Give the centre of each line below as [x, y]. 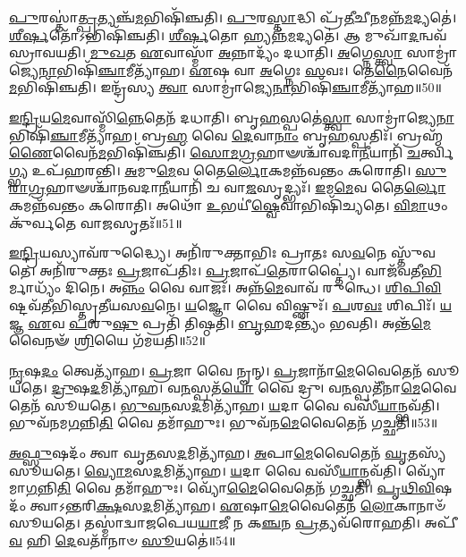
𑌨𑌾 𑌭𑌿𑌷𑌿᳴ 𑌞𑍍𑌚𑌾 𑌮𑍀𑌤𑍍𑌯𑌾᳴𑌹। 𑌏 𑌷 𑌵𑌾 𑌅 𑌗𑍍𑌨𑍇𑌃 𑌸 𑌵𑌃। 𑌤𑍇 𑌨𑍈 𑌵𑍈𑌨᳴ [246, 69]
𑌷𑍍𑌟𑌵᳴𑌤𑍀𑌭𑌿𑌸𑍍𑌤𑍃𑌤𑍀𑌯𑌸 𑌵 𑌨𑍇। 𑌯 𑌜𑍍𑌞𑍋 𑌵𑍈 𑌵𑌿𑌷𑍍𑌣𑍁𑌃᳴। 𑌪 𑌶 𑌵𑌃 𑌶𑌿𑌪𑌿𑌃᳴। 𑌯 [231, 304]
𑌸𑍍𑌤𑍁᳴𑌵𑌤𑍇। [413, 253]
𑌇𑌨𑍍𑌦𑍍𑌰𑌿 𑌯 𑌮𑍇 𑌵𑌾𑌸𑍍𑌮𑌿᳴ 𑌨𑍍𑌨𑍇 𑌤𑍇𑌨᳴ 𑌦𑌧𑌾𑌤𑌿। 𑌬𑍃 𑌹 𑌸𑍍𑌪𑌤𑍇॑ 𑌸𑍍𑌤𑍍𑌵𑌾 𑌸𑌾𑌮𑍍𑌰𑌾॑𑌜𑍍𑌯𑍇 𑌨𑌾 [232, 117]
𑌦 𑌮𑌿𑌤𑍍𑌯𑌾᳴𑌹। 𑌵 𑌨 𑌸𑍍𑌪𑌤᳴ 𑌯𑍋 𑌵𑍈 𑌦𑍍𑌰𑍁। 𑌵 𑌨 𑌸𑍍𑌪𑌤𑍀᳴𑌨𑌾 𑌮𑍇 [255, 388]
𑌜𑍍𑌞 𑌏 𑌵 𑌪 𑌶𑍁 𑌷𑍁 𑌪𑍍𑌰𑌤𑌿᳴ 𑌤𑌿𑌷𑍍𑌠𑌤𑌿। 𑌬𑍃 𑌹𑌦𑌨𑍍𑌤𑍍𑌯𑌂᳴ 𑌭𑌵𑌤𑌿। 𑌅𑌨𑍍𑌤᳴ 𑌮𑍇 [220, 322]
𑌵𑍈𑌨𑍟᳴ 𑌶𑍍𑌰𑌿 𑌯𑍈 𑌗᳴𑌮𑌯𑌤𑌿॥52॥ [107, 340]
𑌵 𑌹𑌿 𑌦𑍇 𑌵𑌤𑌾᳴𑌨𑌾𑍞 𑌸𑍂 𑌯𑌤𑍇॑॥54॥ [123, 540]
